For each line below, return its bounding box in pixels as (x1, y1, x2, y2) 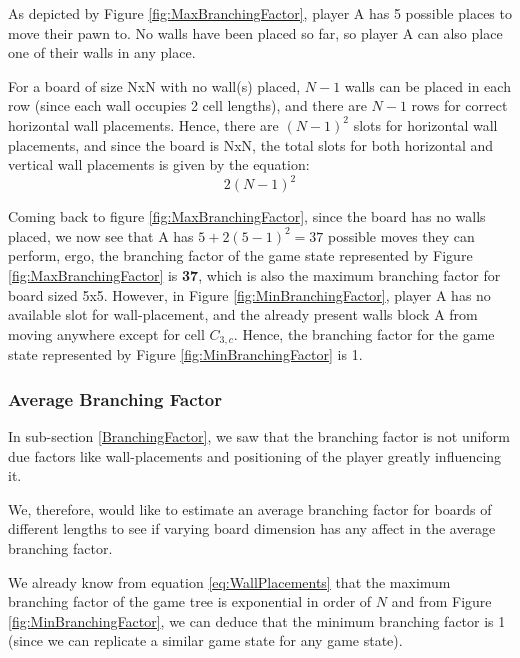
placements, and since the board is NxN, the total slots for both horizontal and (8, 134, 494, 155)
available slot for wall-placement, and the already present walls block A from (8, 304, 478, 325)
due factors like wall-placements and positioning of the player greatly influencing (8, 445, 502, 466)
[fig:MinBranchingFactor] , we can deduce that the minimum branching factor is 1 (8, 610, 506, 631)
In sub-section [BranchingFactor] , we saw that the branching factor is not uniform (8, 426, 510, 447)
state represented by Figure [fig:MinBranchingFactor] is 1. (8, 344, 363, 365)
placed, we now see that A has (8, 225, 194, 246)
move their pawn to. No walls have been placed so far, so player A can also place (8, 22, 503, 43)
